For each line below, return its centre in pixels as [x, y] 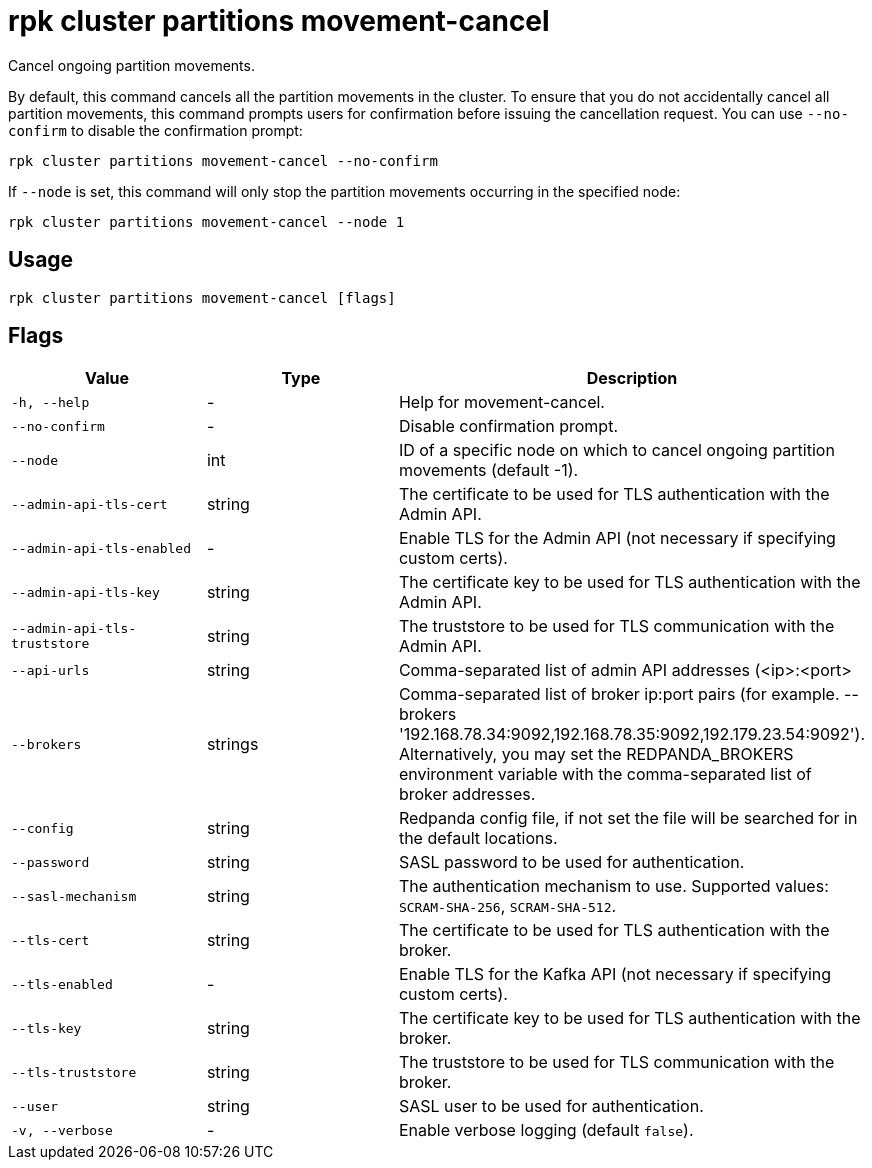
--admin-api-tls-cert [89, 504]
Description [632, 378]
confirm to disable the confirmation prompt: [155, 130]
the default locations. [478, 838]
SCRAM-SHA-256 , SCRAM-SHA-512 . [507, 906]
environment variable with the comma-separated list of [605, 774]
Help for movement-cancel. [501, 402]
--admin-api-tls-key [85, 592]
